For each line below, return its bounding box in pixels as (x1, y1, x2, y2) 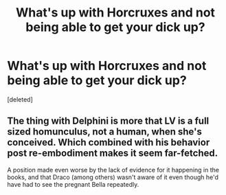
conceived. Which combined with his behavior (7, 137, 210, 148)
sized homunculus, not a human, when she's (7, 126, 203, 138)
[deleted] (7, 95, 33, 104)
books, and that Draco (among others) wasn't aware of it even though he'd (7, 173, 218, 181)
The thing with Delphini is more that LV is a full (7, 115, 210, 127)
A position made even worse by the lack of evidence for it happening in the (7, 165, 220, 174)
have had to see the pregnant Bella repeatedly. (7, 180, 139, 188)
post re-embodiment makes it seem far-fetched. (7, 148, 218, 159)
